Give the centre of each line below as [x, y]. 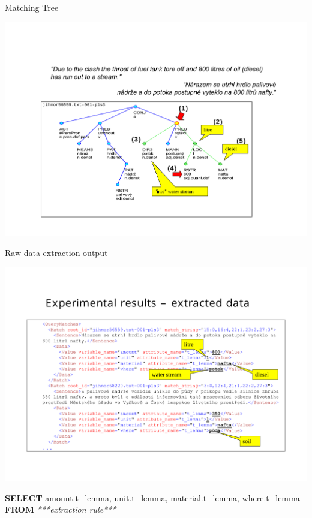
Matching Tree [32, 7]
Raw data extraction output [56, 252]
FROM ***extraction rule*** [61, 509]
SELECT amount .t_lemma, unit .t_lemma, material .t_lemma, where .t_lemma [152, 497]
